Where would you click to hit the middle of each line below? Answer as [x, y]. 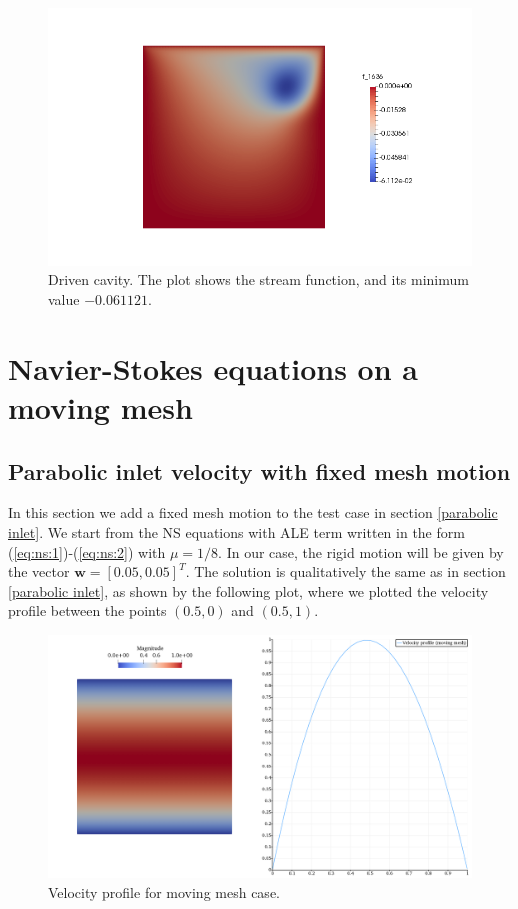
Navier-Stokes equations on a [213, 367]
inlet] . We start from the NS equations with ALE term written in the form [236, 531]
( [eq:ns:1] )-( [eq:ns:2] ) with [87, 551]
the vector [39, 571]
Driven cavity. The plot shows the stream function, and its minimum [258, 279]
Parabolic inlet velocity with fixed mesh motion [259, 470]
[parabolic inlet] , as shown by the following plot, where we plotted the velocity [248, 590]
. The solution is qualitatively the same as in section [345, 571]
